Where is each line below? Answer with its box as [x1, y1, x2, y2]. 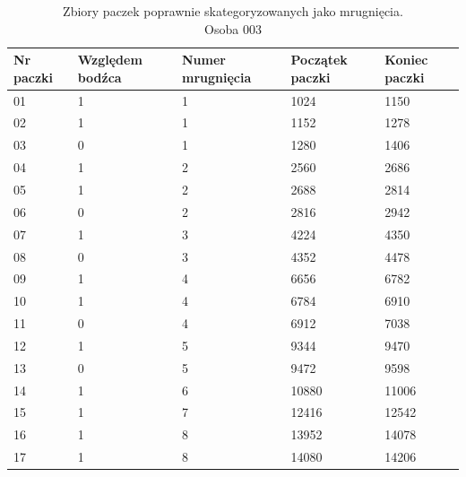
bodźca [77, 67, 122, 86]
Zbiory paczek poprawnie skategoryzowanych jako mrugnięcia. [63, 2, 403, 20]
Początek [290, 50, 348, 69]
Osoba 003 [204, 19, 262, 38]
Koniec [384, 50, 428, 69]
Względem [77, 50, 142, 69]
